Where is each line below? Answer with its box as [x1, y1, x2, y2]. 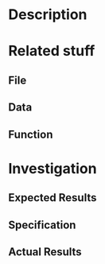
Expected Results [8, 191, 97, 204]
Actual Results [8, 245, 82, 258]
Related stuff [8, 42, 95, 60]
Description [8, 6, 87, 24]
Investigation [8, 159, 97, 177]
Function [8, 127, 53, 141]
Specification [8, 218, 76, 231]
